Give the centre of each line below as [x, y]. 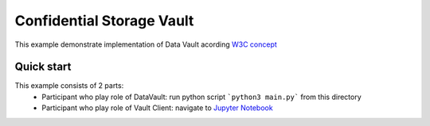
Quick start [43, 67]
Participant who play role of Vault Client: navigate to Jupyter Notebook [158, 108]
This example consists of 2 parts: [69, 86]
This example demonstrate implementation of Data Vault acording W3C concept [146, 44]
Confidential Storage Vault [104, 21]
